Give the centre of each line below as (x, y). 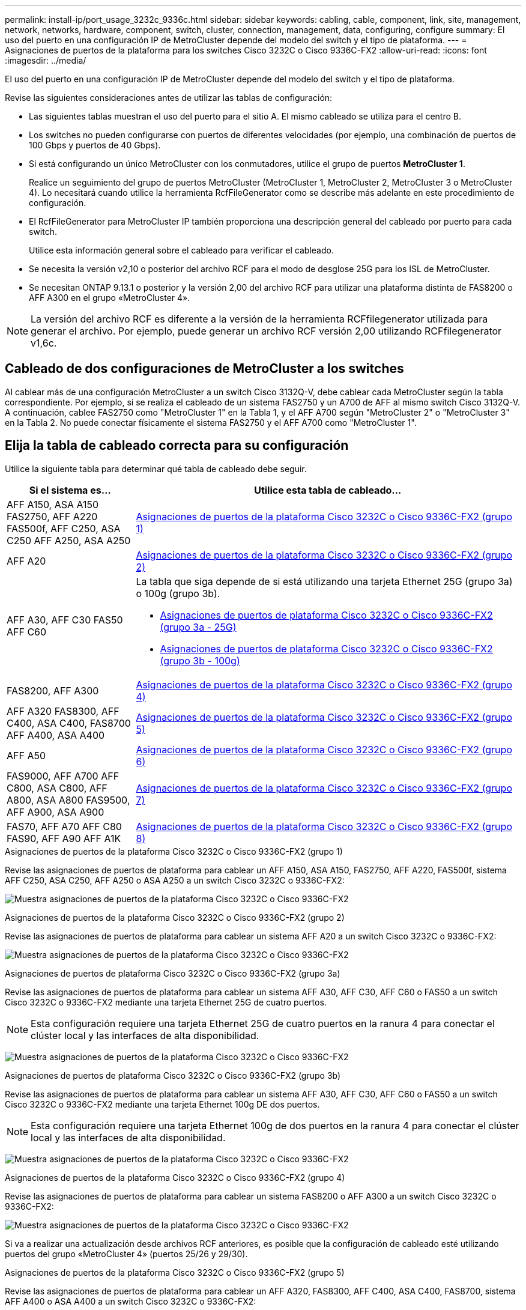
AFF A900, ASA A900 (56, 812)
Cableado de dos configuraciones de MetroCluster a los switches (204, 369)
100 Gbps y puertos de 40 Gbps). (95, 145)
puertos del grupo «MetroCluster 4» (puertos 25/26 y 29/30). (126, 1254)
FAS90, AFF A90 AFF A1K (64, 838)
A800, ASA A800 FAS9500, (68, 800)
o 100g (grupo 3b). (178, 593)
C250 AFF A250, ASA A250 (69, 540)
